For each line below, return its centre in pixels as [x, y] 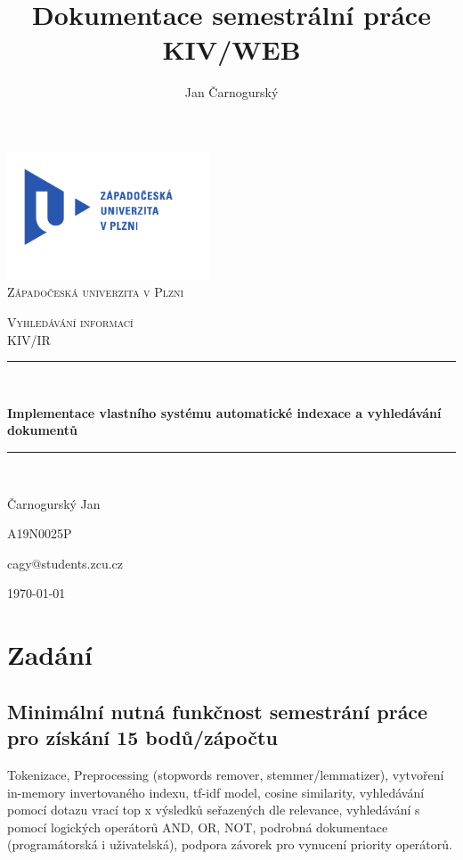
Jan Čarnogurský [231, 92]
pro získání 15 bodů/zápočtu [142, 737]
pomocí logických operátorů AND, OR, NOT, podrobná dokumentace [198, 827]
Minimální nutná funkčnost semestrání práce [218, 711]
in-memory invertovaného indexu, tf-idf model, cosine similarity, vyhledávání [216, 792]
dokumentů [42, 430]
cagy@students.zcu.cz [65, 563]
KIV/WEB [231, 49]
